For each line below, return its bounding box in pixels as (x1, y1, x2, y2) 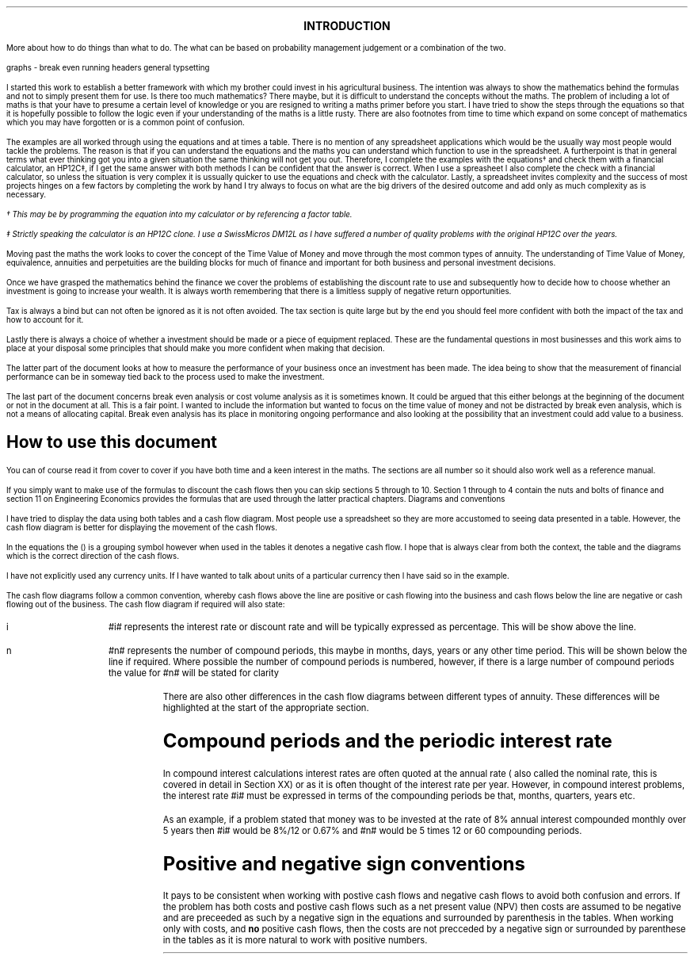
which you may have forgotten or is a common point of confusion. (6, 118, 245, 127)
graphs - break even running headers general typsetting (6, 63, 210, 72)
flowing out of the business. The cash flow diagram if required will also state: (6, 599, 285, 609)
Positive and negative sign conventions (162, 851, 525, 875)
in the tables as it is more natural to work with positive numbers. (162, 935, 428, 947)
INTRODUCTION (303, 19, 391, 33)
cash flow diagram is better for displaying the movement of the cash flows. (6, 522, 278, 532)
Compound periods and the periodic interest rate (162, 729, 612, 752)
